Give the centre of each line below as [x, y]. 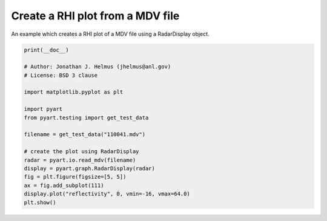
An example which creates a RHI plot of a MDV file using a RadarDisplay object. [110, 34]
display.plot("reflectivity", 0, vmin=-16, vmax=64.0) [107, 194]
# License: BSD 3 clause [61, 75]
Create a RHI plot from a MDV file [95, 16]
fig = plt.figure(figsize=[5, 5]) [75, 177]
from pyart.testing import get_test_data [86, 117]
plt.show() [40, 202]
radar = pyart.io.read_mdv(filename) [80, 160]
